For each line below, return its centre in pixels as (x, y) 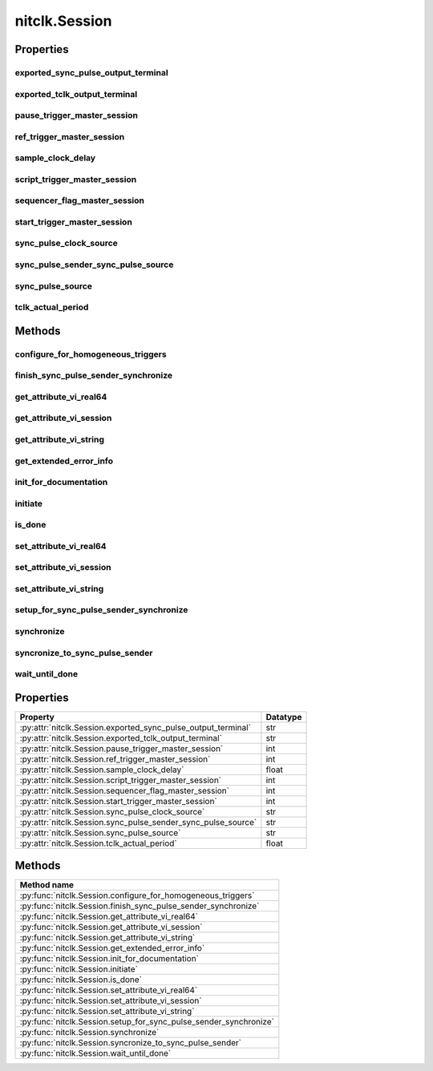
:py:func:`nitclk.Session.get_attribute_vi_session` (111, 928)
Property (37, 717)
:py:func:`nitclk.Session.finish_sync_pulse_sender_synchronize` (140, 906)
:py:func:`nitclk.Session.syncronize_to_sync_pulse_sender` (131, 1043)
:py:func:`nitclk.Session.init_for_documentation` (109, 959)
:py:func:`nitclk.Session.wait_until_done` (95, 1053)
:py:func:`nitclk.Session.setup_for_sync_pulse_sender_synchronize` (147, 1022)
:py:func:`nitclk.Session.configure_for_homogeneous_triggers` (137, 895)
